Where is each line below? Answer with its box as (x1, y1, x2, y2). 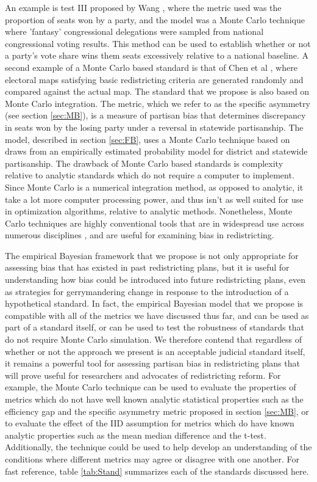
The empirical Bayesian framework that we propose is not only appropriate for (5, 249, 299, 261)
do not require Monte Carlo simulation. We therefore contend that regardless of (5, 333, 302, 346)
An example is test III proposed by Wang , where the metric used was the (5, 1, 282, 13)
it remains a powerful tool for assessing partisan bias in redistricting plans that (5, 357, 300, 370)
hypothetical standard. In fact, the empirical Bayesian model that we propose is (5, 297, 304, 310)
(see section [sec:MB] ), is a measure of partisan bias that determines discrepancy (5, 109, 306, 122)
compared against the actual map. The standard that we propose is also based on (5, 85, 310, 98)
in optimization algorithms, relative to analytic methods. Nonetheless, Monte (5, 205, 293, 217)
